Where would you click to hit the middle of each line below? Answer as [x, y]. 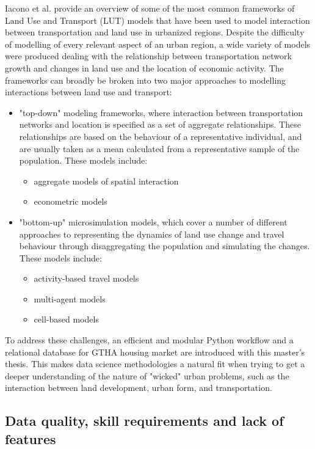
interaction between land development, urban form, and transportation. [139, 388]
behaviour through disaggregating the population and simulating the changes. [165, 246]
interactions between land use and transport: [89, 92]
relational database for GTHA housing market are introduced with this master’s [155, 352]
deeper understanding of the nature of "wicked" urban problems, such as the [147, 375]
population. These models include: [83, 160]
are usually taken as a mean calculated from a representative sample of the [159, 148]
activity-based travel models [86, 278]
